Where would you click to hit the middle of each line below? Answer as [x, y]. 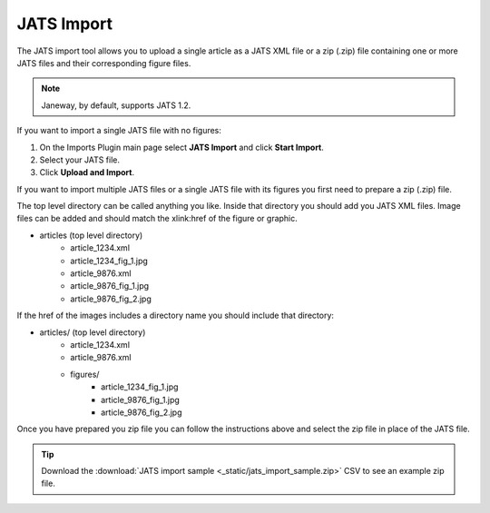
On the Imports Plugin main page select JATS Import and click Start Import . [181, 147]
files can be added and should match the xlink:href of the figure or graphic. [157, 219]
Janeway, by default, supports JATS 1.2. [116, 105]
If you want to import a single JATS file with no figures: [119, 131]
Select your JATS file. [79, 160]
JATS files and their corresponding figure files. [104, 63]
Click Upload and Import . [87, 173]
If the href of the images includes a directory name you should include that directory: [176, 316]
